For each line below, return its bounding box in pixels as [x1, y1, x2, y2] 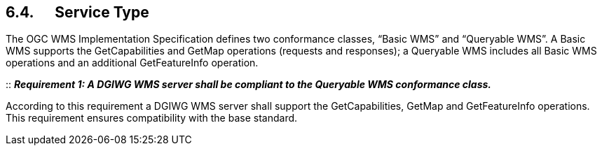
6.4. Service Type [6, 3, 149, 21]
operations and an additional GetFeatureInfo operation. [6, 57, 259, 69]
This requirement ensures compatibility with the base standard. [6, 112, 298, 124]
